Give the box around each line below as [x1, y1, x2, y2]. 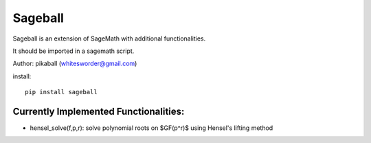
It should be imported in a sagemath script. [12, 47, 135, 55]
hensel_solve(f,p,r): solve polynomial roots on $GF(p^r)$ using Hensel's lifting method [30, 124, 273, 132]
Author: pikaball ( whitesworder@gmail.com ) [12, 59, 137, 68]
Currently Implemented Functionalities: [12, 105, 185, 117]
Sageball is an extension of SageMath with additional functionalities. [12, 34, 206, 43]
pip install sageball [25, 88, 98, 96]
